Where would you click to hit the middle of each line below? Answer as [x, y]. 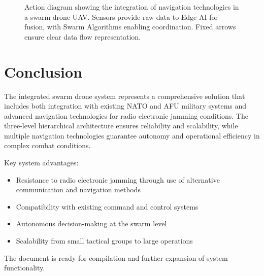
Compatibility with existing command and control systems [107, 206]
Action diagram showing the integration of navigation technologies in [132, 7]
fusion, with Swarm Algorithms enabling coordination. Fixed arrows [130, 27]
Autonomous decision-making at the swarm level [91, 223]
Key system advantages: [41, 163]
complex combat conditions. [47, 145]
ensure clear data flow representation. [82, 36]
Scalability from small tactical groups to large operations [104, 241]
